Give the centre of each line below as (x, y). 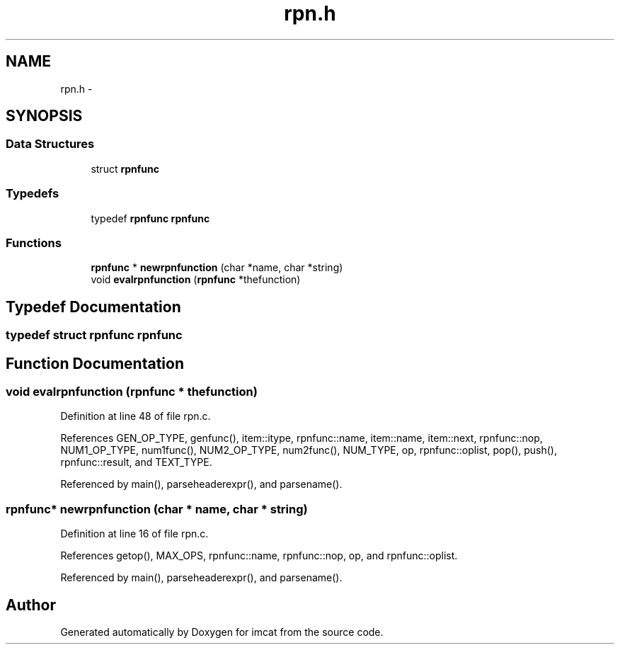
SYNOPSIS (44, 116)
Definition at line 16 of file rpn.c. (134, 534)
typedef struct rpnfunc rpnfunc (94, 335)
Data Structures (50, 144)
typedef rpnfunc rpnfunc (150, 218)
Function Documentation (95, 363)
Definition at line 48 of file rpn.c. (136, 416)
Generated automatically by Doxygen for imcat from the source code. (222, 632)
